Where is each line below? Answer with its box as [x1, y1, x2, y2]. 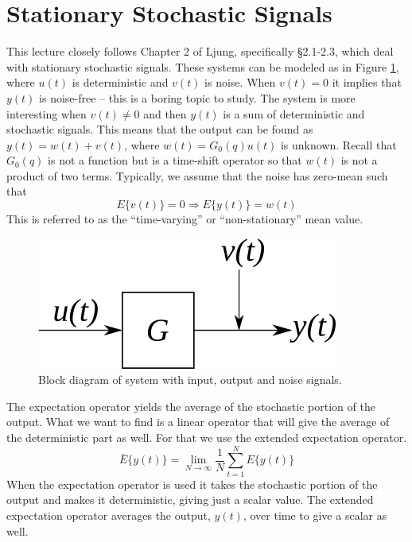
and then [143, 105, 187, 122]
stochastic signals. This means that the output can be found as [6, 121, 313, 137]
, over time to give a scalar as [243, 506, 387, 523]
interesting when [6, 105, 87, 122]
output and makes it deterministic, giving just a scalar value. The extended [6, 491, 374, 508]
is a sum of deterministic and [223, 105, 365, 122]
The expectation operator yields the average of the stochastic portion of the [6, 397, 375, 414]
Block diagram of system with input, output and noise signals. [38, 371, 342, 388]
